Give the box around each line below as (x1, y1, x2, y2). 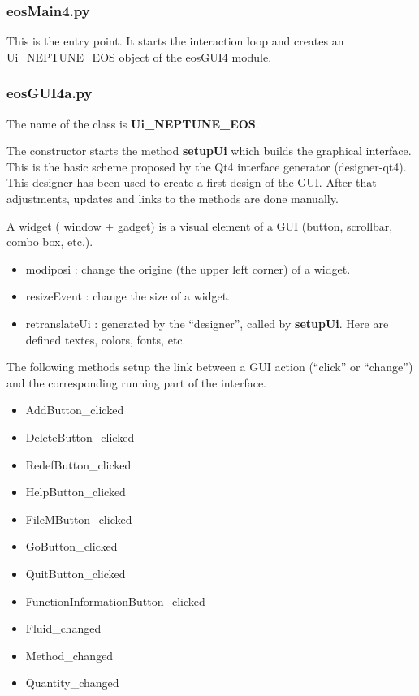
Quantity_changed (25, 674, 119, 691)
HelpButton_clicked (25, 483, 126, 500)
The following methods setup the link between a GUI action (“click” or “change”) (6, 358, 413, 375)
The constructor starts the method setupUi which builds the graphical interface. (6, 142, 412, 159)
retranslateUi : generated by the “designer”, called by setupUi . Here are (25, 314, 389, 331)
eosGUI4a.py (6, 83, 93, 103)
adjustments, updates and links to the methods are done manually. (6, 190, 339, 206)
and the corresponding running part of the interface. (6, 374, 266, 391)
